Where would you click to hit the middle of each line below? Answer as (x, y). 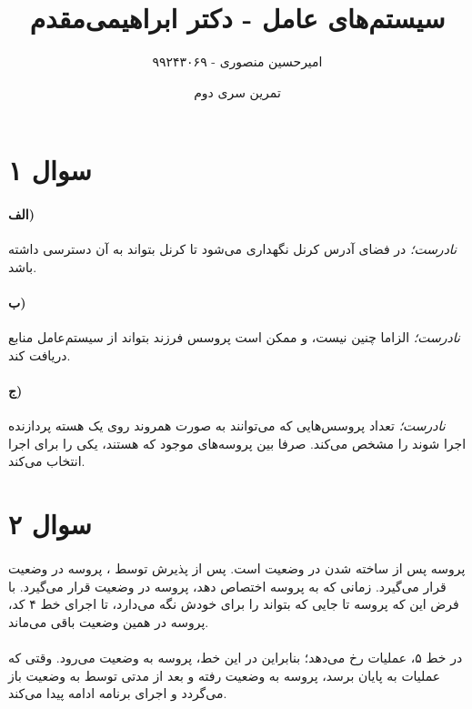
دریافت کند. (40, 354)
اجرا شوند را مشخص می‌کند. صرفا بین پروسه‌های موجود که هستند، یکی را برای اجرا (237, 443)
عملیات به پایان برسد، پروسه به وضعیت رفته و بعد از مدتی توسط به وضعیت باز (225, 675)
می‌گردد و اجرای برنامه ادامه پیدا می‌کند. (118, 693)
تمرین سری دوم (237, 91)
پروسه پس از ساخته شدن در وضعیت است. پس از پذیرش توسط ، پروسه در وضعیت (237, 568)
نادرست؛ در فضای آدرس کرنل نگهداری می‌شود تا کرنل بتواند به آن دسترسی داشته (233, 249)
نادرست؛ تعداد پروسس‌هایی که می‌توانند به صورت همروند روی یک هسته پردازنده (227, 425)
